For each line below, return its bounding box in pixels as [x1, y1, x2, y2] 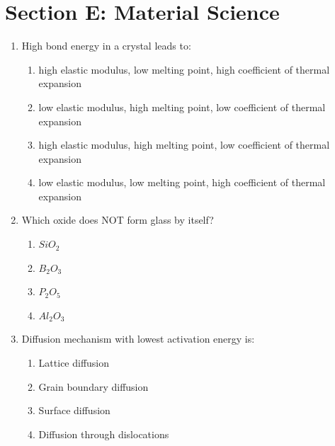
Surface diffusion [38, 403, 110, 418]
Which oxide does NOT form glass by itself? [21, 212, 214, 227]
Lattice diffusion [38, 355, 110, 370]
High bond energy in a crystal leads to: [21, 38, 191, 53]
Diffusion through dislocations [38, 426, 169, 441]
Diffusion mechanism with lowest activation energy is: [21, 331, 255, 346]
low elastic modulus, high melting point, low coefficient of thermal [38, 99, 326, 114]
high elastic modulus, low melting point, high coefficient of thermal [38, 62, 330, 76]
